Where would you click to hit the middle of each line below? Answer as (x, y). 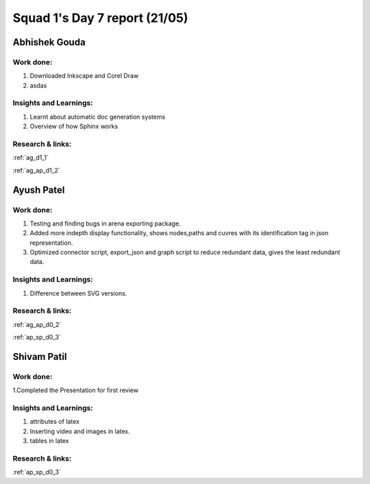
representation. (51, 243)
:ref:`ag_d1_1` (31, 158)
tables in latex (49, 441)
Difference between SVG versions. (78, 293)
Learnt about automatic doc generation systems (98, 117)
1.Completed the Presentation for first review (75, 390)
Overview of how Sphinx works (74, 126)
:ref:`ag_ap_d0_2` (37, 324)
